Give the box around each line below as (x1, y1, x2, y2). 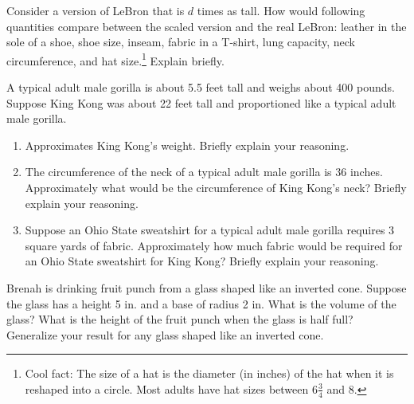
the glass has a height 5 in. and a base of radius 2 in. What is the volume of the (6, 295, 396, 312)
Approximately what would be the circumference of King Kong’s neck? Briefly (25, 179, 407, 195)
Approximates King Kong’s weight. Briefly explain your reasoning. (25, 136, 350, 153)
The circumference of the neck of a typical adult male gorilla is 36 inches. (25, 163, 383, 180)
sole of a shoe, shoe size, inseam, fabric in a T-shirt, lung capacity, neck (6, 33, 356, 50)
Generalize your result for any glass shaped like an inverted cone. (6, 326, 324, 343)
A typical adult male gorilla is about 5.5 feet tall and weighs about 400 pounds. (6, 79, 395, 96)
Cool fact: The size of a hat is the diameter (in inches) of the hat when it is (25, 365, 394, 382)
